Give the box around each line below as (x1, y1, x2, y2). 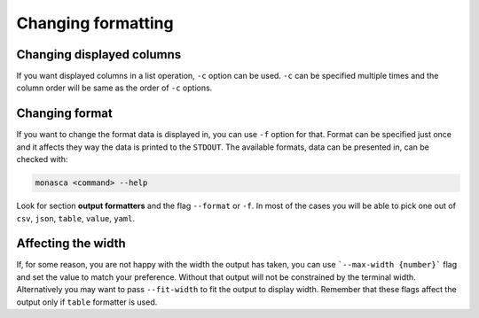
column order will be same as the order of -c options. (16, 82, 213, 93)
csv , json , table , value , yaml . (16, 213, 136, 223)
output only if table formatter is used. (16, 297, 158, 307)
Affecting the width (16, 236, 126, 252)
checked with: (16, 154, 68, 165)
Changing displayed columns (16, 47, 182, 62)
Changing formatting (16, 13, 174, 33)
